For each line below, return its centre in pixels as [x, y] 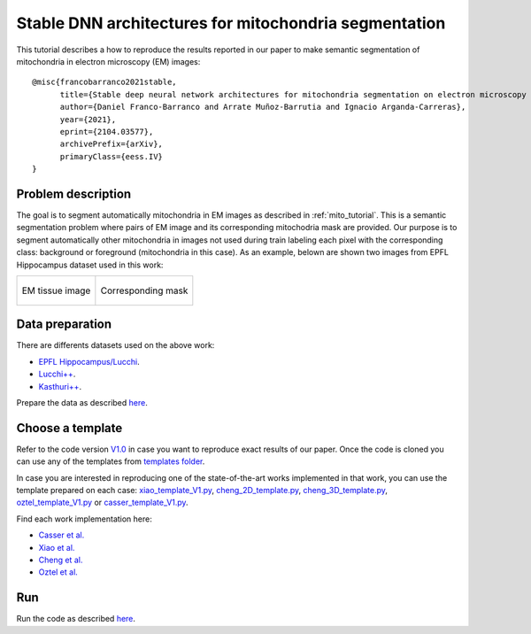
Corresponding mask [144, 290]
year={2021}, [88, 119]
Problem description [74, 193]
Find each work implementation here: [84, 519]
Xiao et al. [57, 547]
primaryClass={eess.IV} [112, 156]
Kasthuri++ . [60, 386]
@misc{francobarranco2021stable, [104, 82]
